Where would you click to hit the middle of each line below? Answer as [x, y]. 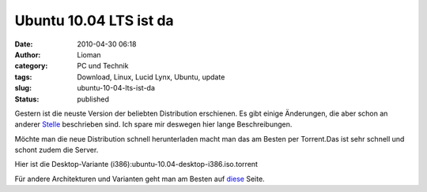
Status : [27, 99]
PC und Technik [103, 66]
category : [31, 66]
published [93, 99]
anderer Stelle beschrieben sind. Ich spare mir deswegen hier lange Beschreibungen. [153, 124]
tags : [23, 77]
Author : [28, 54]
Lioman [89, 54]
